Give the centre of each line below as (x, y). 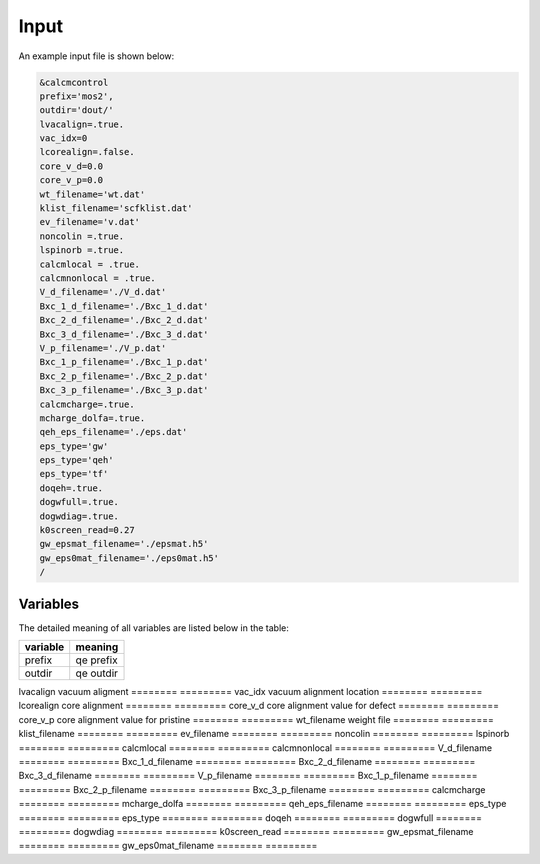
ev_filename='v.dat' (89, 222)
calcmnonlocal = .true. (98, 278)
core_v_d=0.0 (71, 166)
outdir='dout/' (76, 110)
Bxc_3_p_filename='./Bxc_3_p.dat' (124, 390)
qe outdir (97, 673)
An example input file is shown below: (96, 56)
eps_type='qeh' (76, 460)
